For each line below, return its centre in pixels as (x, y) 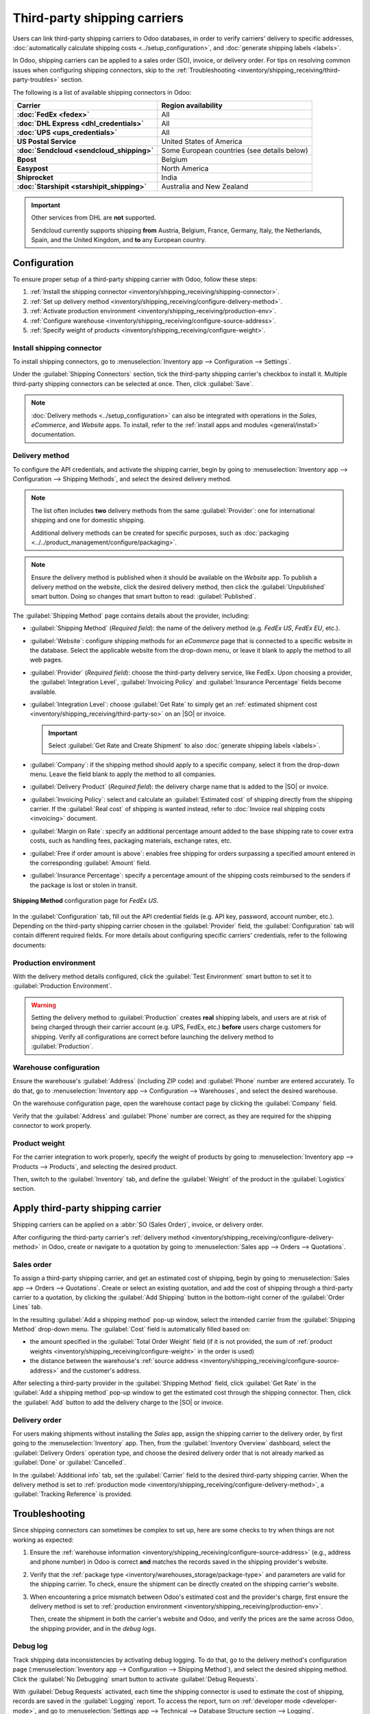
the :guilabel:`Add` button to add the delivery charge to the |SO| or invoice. (118, 1402)
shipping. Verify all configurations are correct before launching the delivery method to (152, 1037)
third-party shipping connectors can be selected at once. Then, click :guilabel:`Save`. (133, 383)
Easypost (33, 168)
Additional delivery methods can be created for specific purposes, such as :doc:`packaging (160, 533)
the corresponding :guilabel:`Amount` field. (90, 863)
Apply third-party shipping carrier (87, 1208)
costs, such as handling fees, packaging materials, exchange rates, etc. (131, 841)
